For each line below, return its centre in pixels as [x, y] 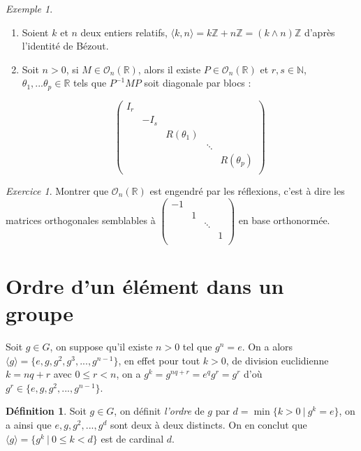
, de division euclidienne [277, 360]
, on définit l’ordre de [159, 411]
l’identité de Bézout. [65, 46]
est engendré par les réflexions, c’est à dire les [247, 190]
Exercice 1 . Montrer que [57, 190]
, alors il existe [169, 69]
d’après [319, 32]
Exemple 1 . [29, 8]
